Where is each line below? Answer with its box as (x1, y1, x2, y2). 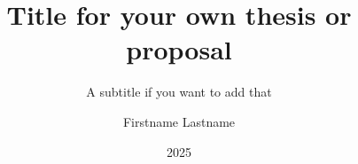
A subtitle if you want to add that (86, 82, 272, 101)
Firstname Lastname (122, 112, 236, 130)
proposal (126, 31, 232, 67)
